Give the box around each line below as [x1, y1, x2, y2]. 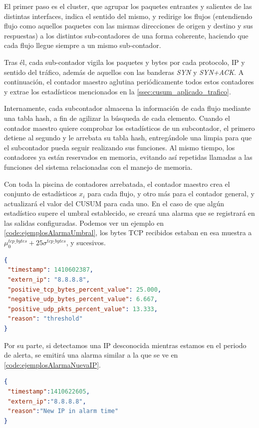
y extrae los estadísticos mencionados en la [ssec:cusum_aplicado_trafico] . [4, 86, 231, 96]
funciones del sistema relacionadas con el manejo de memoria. [4, 161, 193, 172]
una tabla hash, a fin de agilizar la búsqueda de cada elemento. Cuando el [4, 112, 230, 123]
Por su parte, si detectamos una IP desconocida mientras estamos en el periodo [4, 340, 247, 350]
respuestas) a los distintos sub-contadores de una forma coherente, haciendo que [4, 30, 249, 40]
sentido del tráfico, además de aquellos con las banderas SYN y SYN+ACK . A [4, 66, 244, 77]
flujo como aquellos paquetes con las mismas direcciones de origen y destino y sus [4, 20, 253, 31]
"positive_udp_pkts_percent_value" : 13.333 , [7, 305, 158, 313]
